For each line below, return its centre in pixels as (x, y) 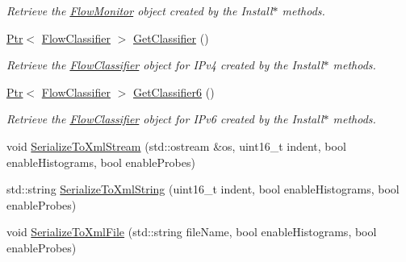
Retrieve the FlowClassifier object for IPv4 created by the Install (165, 65)
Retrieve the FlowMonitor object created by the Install (140, 10)
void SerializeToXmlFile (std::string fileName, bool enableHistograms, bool (192, 232)
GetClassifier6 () (174, 91)
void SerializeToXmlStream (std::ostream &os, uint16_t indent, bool (176, 146)
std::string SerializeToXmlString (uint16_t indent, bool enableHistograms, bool (203, 189)
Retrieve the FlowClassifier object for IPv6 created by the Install (165, 119)
